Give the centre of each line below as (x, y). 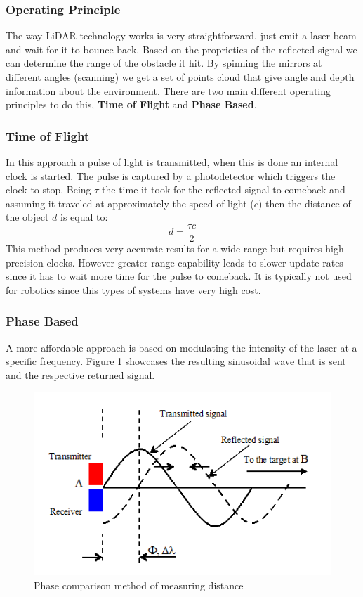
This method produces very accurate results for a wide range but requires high (175, 249)
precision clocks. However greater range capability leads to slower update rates (174, 262)
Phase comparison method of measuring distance (139, 585)
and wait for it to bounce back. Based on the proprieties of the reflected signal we (181, 49)
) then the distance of (304, 203)
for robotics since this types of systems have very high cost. (133, 289)
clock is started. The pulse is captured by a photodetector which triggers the (171, 175)
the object (27, 217)
